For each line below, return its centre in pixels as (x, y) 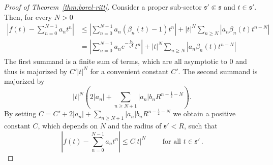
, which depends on (68, 125)
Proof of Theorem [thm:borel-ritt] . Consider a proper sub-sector (103, 7)
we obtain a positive (204, 113)
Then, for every (28, 16)
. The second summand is (218, 71)
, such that (201, 125)
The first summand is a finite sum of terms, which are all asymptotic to (116, 61)
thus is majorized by (36, 71)
